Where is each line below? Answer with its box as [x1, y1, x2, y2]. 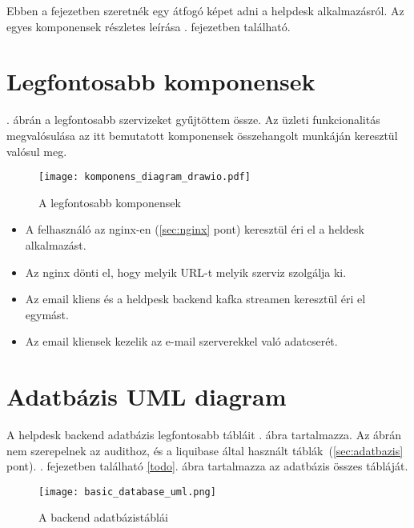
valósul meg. [6, 142, 67, 159]
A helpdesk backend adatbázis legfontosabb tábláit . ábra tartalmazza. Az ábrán [6, 426, 402, 443]
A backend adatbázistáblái [38, 509, 168, 526]
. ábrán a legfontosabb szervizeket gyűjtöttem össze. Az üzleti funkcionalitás [6, 111, 380, 128]
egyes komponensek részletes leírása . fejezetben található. [6, 18, 291, 34]
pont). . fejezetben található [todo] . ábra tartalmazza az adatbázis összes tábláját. [6, 458, 408, 474]
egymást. [25, 306, 69, 322]
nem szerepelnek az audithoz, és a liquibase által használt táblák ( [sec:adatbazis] [6, 442, 404, 458]
